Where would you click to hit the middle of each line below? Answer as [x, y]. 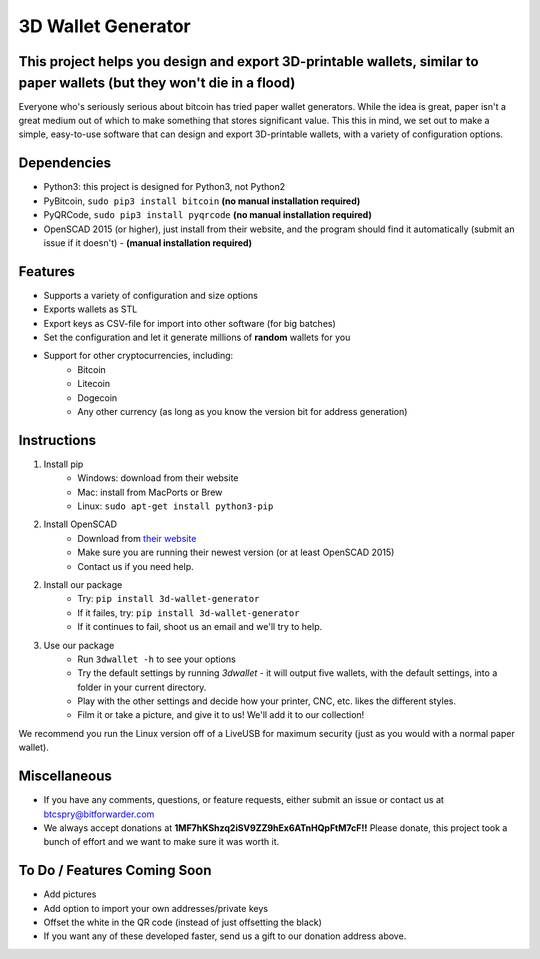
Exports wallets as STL [90, 309]
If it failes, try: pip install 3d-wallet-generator [188, 612]
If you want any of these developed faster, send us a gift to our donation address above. [225, 936]
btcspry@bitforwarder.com [99, 814]
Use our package [79, 645]
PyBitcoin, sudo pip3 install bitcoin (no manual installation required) [202, 201]
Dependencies [65, 163]
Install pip [63, 464]
